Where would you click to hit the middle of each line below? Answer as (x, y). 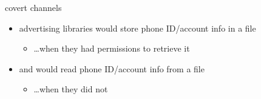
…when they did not (71, 89)
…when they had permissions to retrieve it (112, 48)
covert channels (33, 7)
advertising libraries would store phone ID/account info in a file (137, 28)
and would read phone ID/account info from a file (112, 68)
